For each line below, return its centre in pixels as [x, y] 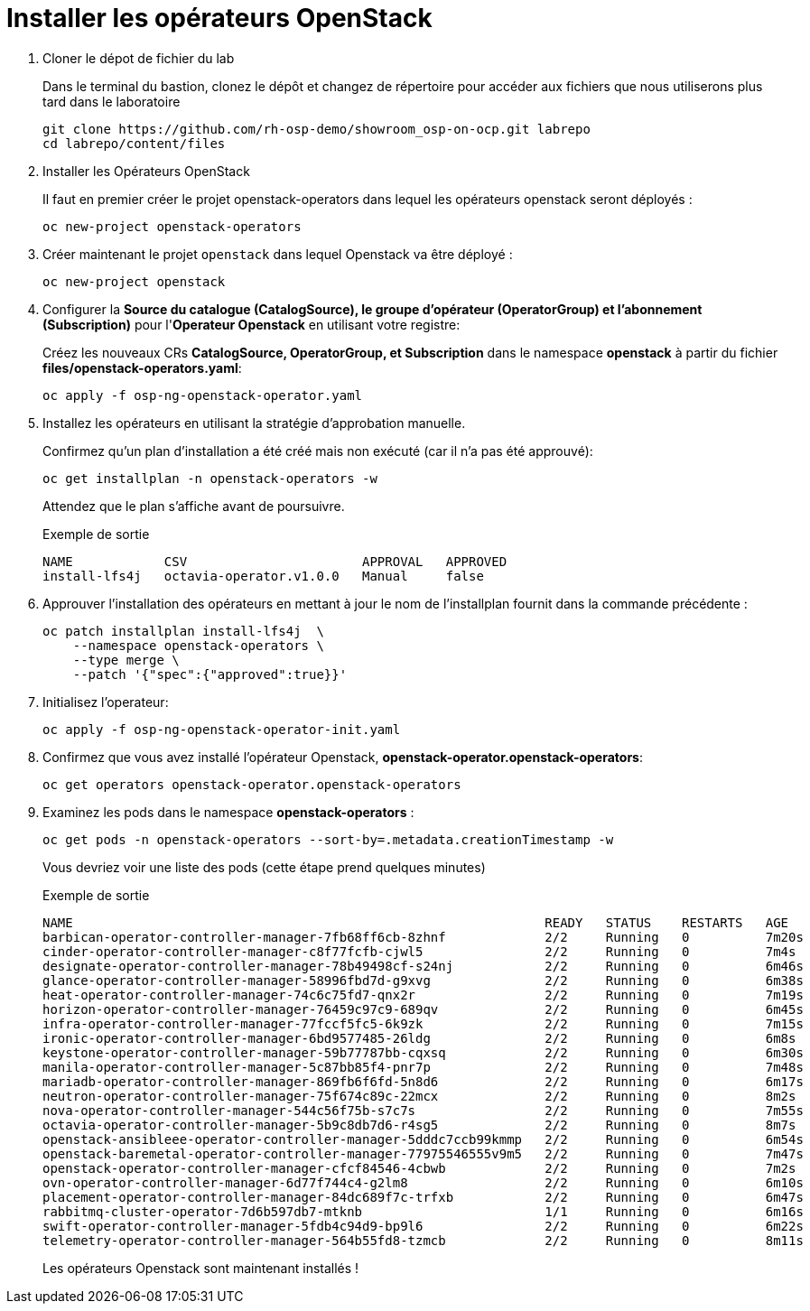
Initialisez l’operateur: [106, 702]
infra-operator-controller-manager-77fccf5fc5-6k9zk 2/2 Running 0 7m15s [423, 1023]
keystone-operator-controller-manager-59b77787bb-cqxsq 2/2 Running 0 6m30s [423, 1052]
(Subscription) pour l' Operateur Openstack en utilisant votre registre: [251, 324]
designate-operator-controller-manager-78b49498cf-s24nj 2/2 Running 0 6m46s [423, 966]
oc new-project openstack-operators [172, 226]
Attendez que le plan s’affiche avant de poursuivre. [194, 506]
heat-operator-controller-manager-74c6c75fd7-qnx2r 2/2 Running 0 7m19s [423, 995]
